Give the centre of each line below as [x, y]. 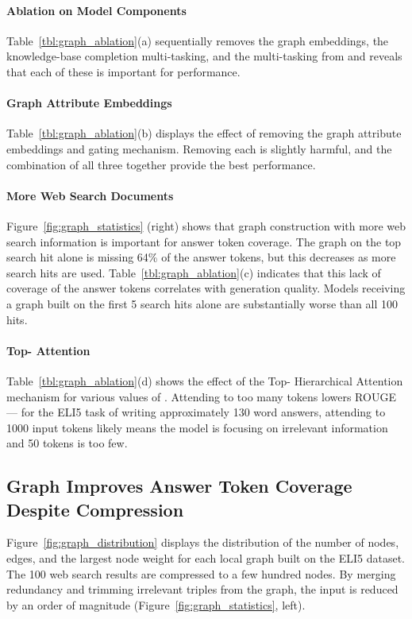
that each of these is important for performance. [123, 71]
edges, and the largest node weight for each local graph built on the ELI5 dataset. [206, 558]
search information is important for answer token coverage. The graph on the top [204, 241]
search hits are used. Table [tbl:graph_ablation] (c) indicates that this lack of [194, 272]
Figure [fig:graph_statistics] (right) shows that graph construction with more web [206, 225]
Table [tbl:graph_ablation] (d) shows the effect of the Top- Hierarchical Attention [205, 380]
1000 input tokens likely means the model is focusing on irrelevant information [197, 427]
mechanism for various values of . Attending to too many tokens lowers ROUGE [201, 396]
